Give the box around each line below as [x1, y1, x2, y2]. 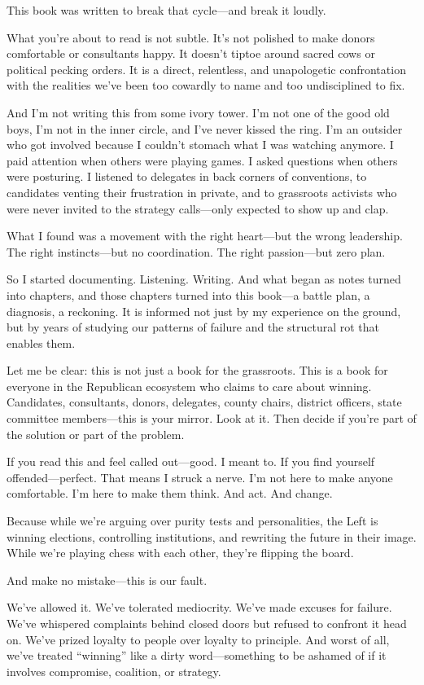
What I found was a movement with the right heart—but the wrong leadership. [7, 227, 403, 244]
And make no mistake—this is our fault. [7, 571, 208, 588]
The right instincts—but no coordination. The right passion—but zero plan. [7, 243, 386, 260]
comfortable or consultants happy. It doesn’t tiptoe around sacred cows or [7, 45, 375, 62]
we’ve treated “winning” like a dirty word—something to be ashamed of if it [7, 647, 387, 664]
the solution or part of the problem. [7, 425, 185, 442]
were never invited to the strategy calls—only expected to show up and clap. [7, 200, 389, 217]
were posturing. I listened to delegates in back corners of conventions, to [7, 168, 367, 185]
